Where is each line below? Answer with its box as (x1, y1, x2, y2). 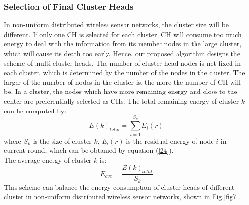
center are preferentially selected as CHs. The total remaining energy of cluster (4, 95, 239, 106)
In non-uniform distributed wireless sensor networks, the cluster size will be (4, 19, 229, 30)
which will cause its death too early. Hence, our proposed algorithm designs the (4, 48, 240, 58)
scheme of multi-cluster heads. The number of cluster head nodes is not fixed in (4, 57, 241, 68)
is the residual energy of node (126, 135, 214, 146)
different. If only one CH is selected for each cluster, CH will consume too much (4, 29, 242, 39)
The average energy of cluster (4, 154, 92, 165)
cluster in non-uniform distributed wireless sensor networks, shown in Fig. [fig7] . (4, 191, 240, 202)
